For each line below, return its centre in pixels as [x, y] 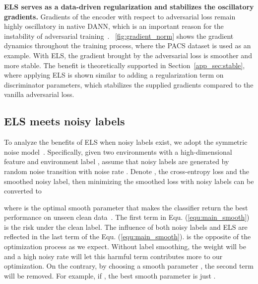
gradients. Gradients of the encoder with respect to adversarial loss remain [120, 16]
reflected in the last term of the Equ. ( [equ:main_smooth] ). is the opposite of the [128, 237]
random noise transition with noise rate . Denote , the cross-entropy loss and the [127, 171]
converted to [23, 191]
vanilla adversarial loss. [39, 94]
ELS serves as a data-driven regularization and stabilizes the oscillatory [129, 6]
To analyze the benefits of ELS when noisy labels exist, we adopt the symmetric [126, 142]
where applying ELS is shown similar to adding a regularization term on [114, 75]
